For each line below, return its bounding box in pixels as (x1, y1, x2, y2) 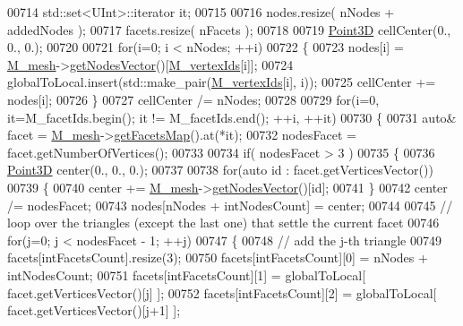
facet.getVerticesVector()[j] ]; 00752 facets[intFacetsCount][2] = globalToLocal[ (7, 283, 437, 302)
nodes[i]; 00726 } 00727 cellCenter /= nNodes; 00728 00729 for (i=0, (7, 90, 380, 108)
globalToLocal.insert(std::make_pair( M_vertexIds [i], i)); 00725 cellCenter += (7, 73, 436, 91)
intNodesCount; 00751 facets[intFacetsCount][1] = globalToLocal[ (7, 265, 366, 284)
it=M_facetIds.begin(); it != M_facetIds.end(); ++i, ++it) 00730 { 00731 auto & (7, 107, 457, 126)
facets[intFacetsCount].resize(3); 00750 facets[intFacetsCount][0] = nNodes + (7, 248, 428, 267)
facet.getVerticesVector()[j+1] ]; (7, 301, 181, 320)
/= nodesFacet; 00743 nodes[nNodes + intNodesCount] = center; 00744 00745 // (7, 195, 453, 214)
